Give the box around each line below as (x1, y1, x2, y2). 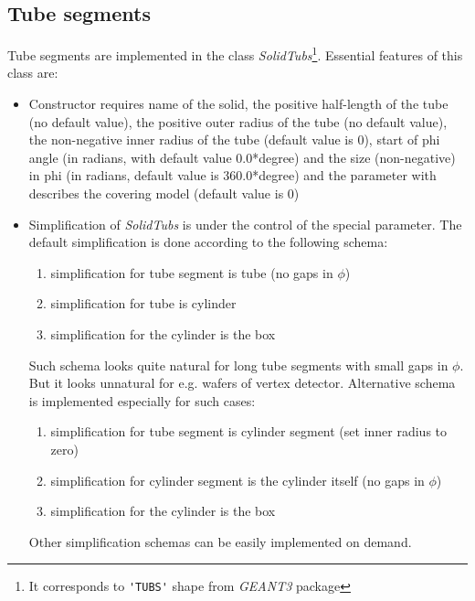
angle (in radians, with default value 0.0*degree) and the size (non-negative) (28, 147, 456, 166)
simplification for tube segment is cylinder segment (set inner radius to (50, 422, 448, 441)
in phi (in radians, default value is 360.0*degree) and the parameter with (28, 166, 437, 185)
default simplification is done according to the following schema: (28, 232, 388, 252)
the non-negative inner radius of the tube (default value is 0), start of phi (28, 130, 440, 149)
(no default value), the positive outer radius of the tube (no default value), (28, 112, 448, 131)
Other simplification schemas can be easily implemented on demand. (28, 531, 412, 551)
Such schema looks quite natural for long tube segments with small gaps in (28, 355, 449, 374)
